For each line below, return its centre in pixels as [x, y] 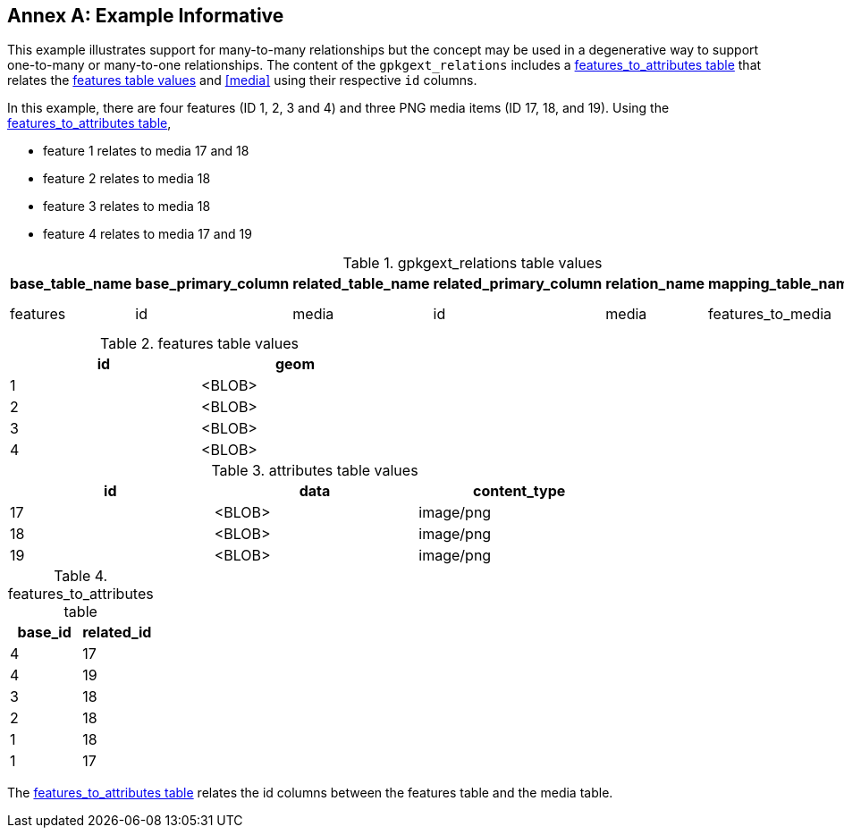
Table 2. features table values [199, 344]
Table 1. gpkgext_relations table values [473, 263]
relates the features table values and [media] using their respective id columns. [242, 80]
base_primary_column [212, 284]
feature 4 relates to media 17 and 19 [148, 234]
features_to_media [770, 314]
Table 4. [81, 576]
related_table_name [361, 284]
